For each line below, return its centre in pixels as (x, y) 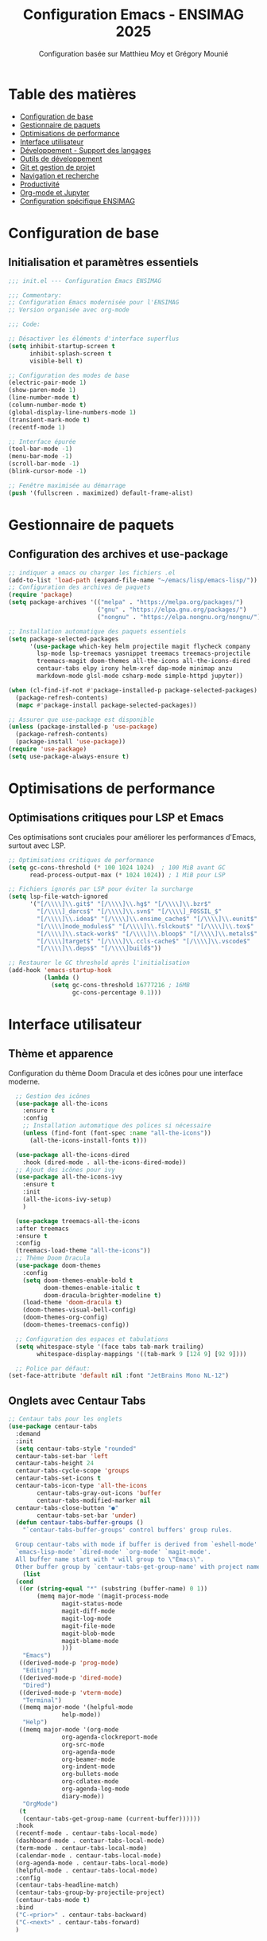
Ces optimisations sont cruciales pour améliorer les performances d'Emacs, (132, 837)
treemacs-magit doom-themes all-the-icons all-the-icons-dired (143, 661)
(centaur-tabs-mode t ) (53, 1900)
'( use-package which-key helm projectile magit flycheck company (139, 646)
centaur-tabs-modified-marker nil (94, 1500)
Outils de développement (61, 159)
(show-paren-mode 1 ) (43, 390)
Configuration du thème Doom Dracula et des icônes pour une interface (126, 1072)
